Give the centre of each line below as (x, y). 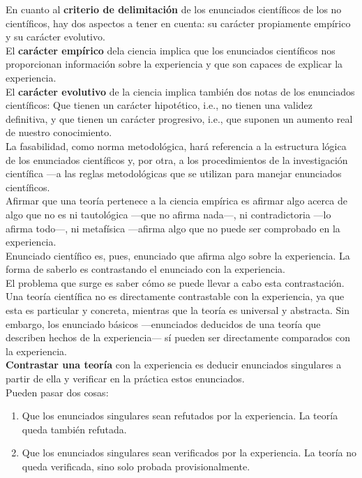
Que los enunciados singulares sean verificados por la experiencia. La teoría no (189, 453)
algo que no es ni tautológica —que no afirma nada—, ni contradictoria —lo (168, 214)
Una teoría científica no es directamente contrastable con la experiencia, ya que (175, 296)
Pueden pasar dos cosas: (57, 392)
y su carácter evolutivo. (55, 37)
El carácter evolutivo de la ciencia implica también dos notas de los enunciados (180, 91)
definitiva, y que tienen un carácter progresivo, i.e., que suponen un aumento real (179, 118)
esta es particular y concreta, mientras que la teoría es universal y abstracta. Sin (178, 310)
